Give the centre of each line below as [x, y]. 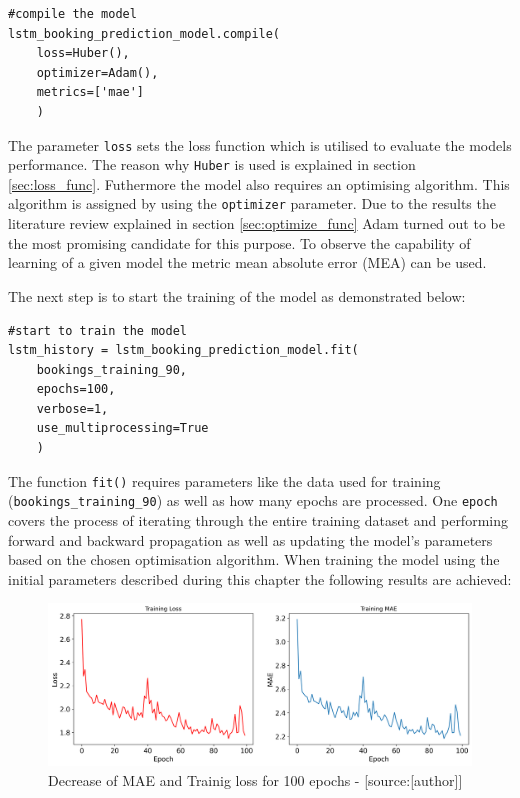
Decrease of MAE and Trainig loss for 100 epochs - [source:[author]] [255, 779]
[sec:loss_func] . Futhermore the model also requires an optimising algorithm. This [259, 183]
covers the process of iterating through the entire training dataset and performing [258, 519]
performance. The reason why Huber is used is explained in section [212, 164]
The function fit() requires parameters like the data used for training [224, 480]
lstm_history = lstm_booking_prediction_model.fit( [183, 350]
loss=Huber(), [83, 53]
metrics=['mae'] [90, 92]
